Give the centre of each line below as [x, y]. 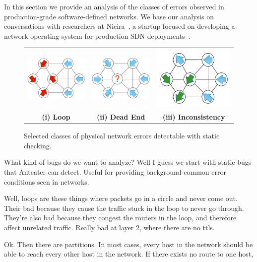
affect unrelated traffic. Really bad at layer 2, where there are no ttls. [109, 227]
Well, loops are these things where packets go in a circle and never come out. [121, 198]
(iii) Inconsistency [194, 117]
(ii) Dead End [121, 117]
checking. [38, 145]
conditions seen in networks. [47, 181]
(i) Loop [56, 117]
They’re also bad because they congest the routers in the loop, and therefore [120, 218]
